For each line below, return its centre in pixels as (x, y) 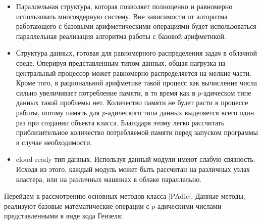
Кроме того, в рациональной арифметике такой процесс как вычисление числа (137, 83)
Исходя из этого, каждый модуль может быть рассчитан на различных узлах (133, 169)
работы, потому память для (58, 112)
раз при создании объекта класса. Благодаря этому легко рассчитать (120, 122)
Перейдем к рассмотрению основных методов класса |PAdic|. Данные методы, (125, 196)
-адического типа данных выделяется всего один (180, 112)
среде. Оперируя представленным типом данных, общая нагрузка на (121, 62)
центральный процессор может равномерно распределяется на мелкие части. (134, 73)
